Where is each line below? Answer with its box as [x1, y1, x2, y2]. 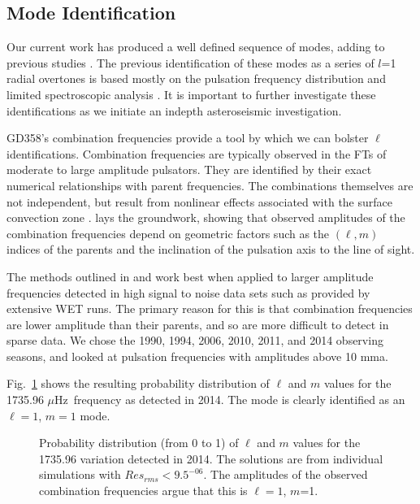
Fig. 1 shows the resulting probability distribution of [6, 375, 270, 392]
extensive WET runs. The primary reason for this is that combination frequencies [6, 300, 413, 317]
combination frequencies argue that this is [39, 482, 248, 499]
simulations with [39, 466, 121, 483]
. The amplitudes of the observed [203, 466, 368, 483]
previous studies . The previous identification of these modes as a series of [6, 54, 375, 71]
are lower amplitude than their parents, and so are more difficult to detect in [6, 315, 389, 332]
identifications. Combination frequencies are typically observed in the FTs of [6, 145, 387, 162]
